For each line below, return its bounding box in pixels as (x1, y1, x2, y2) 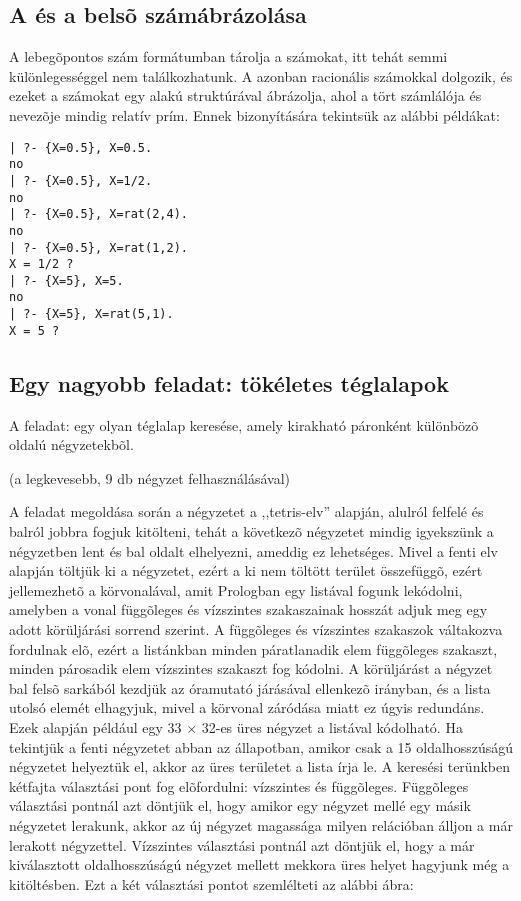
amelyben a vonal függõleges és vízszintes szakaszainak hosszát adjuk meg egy (9, 599, 488, 620)
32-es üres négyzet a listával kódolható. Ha (201, 716, 463, 737)
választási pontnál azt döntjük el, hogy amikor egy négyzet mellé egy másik (9, 795, 471, 816)
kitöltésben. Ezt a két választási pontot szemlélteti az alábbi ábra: (9, 873, 414, 894)
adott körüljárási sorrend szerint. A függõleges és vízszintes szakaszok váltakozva (9, 619, 503, 639)
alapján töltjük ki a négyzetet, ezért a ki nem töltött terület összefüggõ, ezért (9, 560, 483, 581)
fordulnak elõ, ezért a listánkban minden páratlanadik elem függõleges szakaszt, (9, 638, 498, 659)
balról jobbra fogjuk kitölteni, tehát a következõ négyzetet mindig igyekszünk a (9, 521, 494, 542)
